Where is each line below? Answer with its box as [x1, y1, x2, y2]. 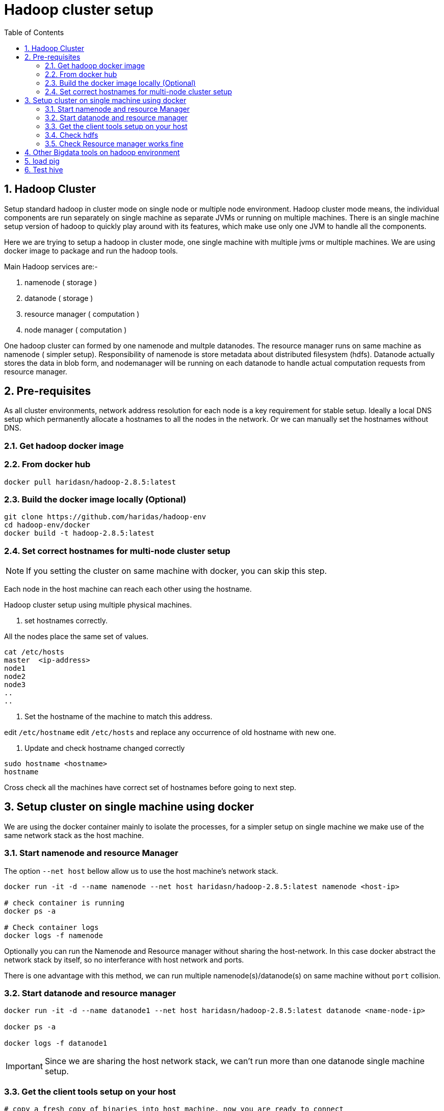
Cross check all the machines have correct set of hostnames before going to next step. [4, 783, 296, 792]
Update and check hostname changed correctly [24, 744, 185, 753]
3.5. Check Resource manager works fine [45, 139, 184, 148]
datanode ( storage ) [24, 293, 93, 302]
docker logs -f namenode [4, 931, 103, 940]
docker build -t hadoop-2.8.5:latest [4, 529, 155, 538]
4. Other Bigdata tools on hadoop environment [24, 147, 180, 157]
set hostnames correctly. [24, 616, 108, 625]
